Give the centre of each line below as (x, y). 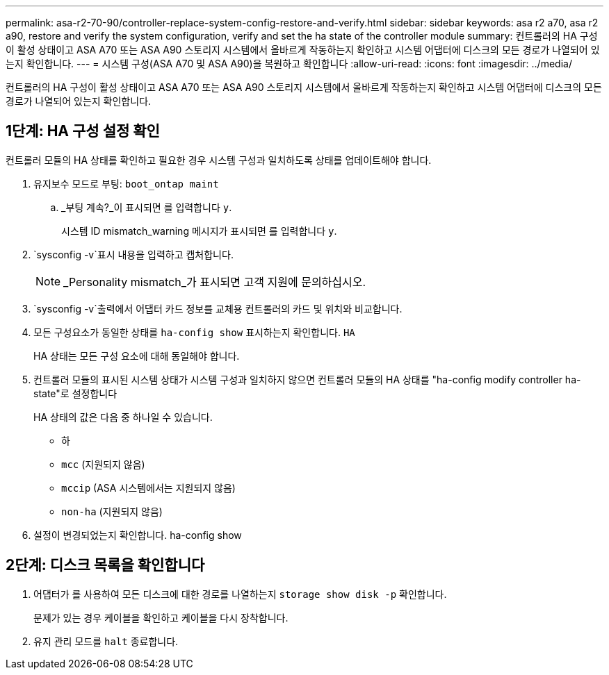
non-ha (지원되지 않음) (112, 511)
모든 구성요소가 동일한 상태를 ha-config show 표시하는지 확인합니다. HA (194, 332)
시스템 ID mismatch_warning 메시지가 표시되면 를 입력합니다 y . (199, 231)
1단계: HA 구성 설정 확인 (83, 131)
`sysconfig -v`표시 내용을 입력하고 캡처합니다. (133, 254)
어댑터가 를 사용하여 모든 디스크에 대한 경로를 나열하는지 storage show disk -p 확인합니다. (240, 594)
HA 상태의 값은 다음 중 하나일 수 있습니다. (123, 417)
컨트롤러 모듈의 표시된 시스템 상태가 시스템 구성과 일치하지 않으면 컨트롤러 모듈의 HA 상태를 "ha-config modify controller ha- (307, 379)
